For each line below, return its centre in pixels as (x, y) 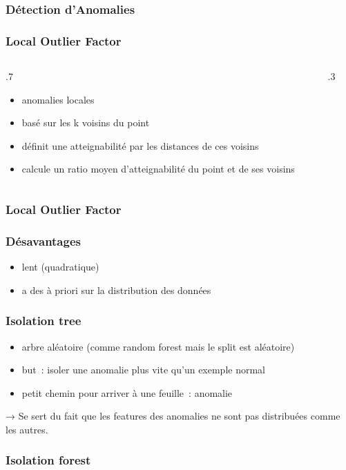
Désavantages (43, 241)
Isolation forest (48, 460)
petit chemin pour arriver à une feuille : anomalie (127, 392)
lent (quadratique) (60, 267)
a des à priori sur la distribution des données (116, 290)
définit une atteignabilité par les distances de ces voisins (140, 145)
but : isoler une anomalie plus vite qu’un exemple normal (143, 370)
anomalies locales (58, 99)
